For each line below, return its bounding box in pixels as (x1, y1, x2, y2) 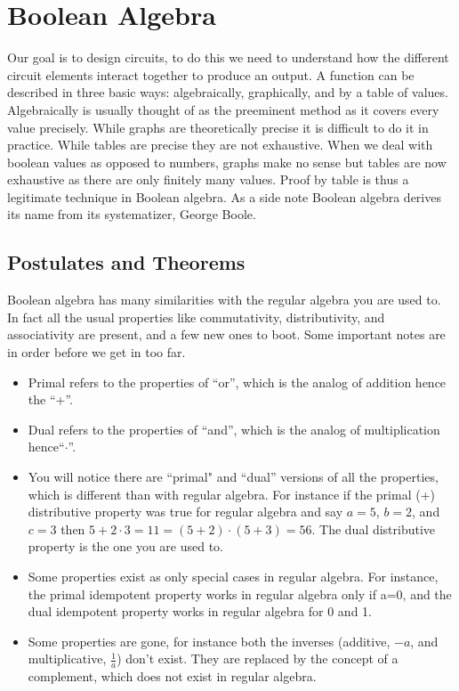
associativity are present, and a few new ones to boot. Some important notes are (7, 325, 446, 344)
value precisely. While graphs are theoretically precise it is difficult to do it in (7, 118, 429, 136)
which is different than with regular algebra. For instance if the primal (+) (28, 484, 435, 503)
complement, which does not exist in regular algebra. (28, 667, 317, 686)
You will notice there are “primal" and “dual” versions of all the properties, (28, 467, 439, 486)
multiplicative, (28, 649, 107, 668)
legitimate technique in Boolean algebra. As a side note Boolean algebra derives (7, 187, 441, 206)
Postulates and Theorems (7, 248, 246, 276)
